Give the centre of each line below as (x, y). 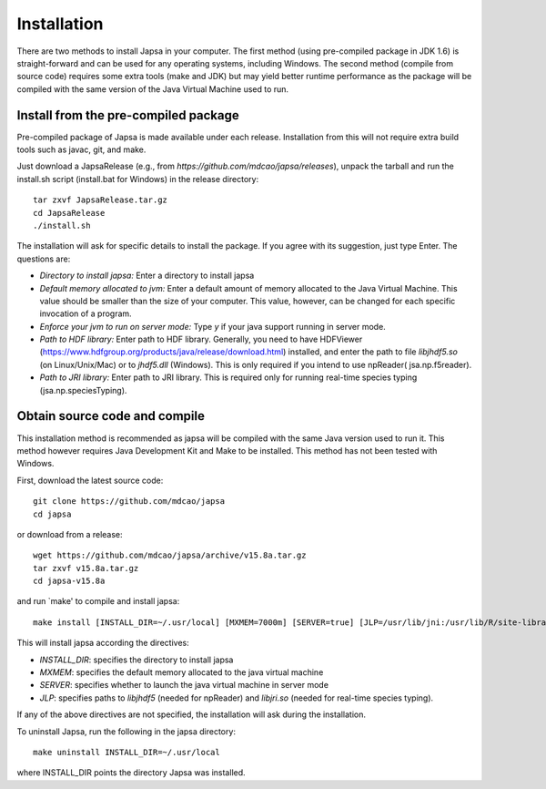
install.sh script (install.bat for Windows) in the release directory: (138, 179)
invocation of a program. (86, 313)
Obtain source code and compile (111, 416)
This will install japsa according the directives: (103, 643)
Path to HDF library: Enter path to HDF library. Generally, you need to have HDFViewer (201, 339)
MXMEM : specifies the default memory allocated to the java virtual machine (182, 672)
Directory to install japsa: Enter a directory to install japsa (147, 276)
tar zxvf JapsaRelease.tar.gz (101, 200)
